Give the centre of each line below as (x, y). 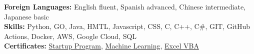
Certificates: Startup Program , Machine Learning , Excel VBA (101, 46)
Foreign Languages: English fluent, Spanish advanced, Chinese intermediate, (125, 6)
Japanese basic (26, 16)
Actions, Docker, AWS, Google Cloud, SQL (70, 36)
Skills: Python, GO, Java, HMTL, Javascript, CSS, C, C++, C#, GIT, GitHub (127, 26)
